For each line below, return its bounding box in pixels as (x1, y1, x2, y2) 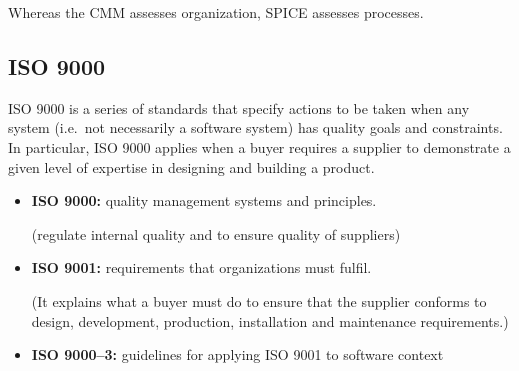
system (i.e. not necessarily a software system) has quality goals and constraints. (8, 117, 503, 138)
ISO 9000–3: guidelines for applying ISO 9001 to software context (31, 344, 444, 365)
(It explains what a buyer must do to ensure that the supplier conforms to (31, 290, 487, 311)
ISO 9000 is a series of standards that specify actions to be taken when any (8, 97, 470, 118)
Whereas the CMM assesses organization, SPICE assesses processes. (8, 2, 424, 22)
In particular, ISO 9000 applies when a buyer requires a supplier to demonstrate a (8, 136, 511, 157)
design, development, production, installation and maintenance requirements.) (31, 310, 509, 331)
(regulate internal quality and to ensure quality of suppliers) (31, 223, 401, 244)
